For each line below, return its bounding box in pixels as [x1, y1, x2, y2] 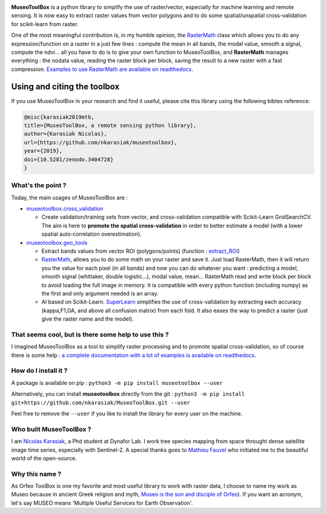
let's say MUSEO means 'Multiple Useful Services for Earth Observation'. [11, 499, 193, 506]
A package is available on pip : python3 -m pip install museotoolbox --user [11, 379, 223, 386]
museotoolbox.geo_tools [26, 239, 88, 246]
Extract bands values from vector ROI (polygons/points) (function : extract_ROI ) [41, 247, 240, 255]
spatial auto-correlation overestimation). [41, 230, 142, 238]
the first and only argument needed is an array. [41, 290, 159, 297]
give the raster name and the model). [41, 315, 134, 322]
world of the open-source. [11, 455, 77, 462]
